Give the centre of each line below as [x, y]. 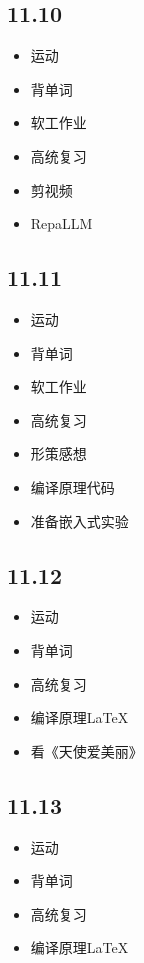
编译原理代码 [72, 486]
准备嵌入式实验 [79, 520]
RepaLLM [61, 223]
